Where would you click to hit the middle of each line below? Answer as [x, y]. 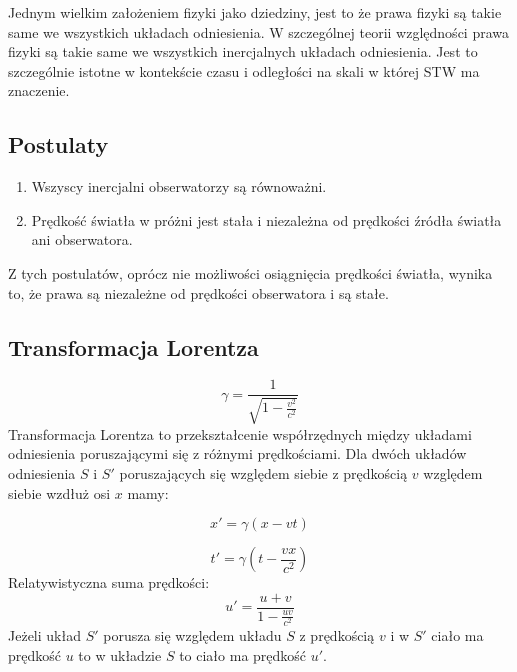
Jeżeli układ [44, 634]
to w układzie [120, 654]
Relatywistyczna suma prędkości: [109, 582]
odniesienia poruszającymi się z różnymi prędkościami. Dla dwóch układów [237, 453]
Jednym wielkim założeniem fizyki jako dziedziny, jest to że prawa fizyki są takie [255, 12]
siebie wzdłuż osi [59, 492]
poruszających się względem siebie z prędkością [263, 472]
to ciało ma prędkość [243, 654]
